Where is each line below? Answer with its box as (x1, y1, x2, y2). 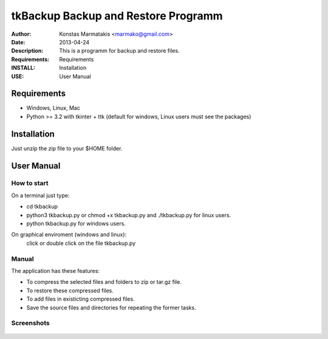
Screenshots (11, 319, 50, 327)
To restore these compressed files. (26, 287, 114, 294)
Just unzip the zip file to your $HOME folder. (11, 144, 123, 152)
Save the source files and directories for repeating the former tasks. (26, 304, 197, 311)
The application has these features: (11, 267, 100, 274)
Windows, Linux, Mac (26, 104, 80, 112)
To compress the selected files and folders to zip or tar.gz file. (26, 278, 182, 286)
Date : (11, 38, 26, 45)
